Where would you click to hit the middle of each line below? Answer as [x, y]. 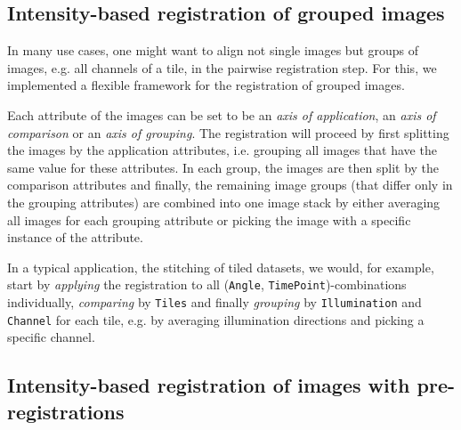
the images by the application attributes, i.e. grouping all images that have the [222, 150]
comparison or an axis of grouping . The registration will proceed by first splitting [228, 132]
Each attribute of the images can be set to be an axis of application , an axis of [222, 114]
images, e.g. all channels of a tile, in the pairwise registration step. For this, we [222, 67]
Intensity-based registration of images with [209, 385]
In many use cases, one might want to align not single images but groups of [213, 50]
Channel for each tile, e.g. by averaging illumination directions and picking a [216, 319]
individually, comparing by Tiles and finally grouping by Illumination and [214, 301]
